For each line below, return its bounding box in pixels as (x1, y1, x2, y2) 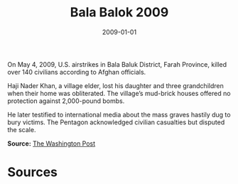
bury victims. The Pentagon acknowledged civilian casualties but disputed (7, 118, 225, 126)
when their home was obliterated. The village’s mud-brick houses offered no (7, 89, 231, 97)
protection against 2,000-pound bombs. (7, 97, 125, 105)
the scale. (7, 125, 36, 134)
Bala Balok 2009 (70, 4, 169, 21)
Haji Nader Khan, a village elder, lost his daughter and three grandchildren (7, 81, 224, 90)
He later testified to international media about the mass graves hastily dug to (7, 110, 231, 119)
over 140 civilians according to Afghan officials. (7, 67, 146, 76)
